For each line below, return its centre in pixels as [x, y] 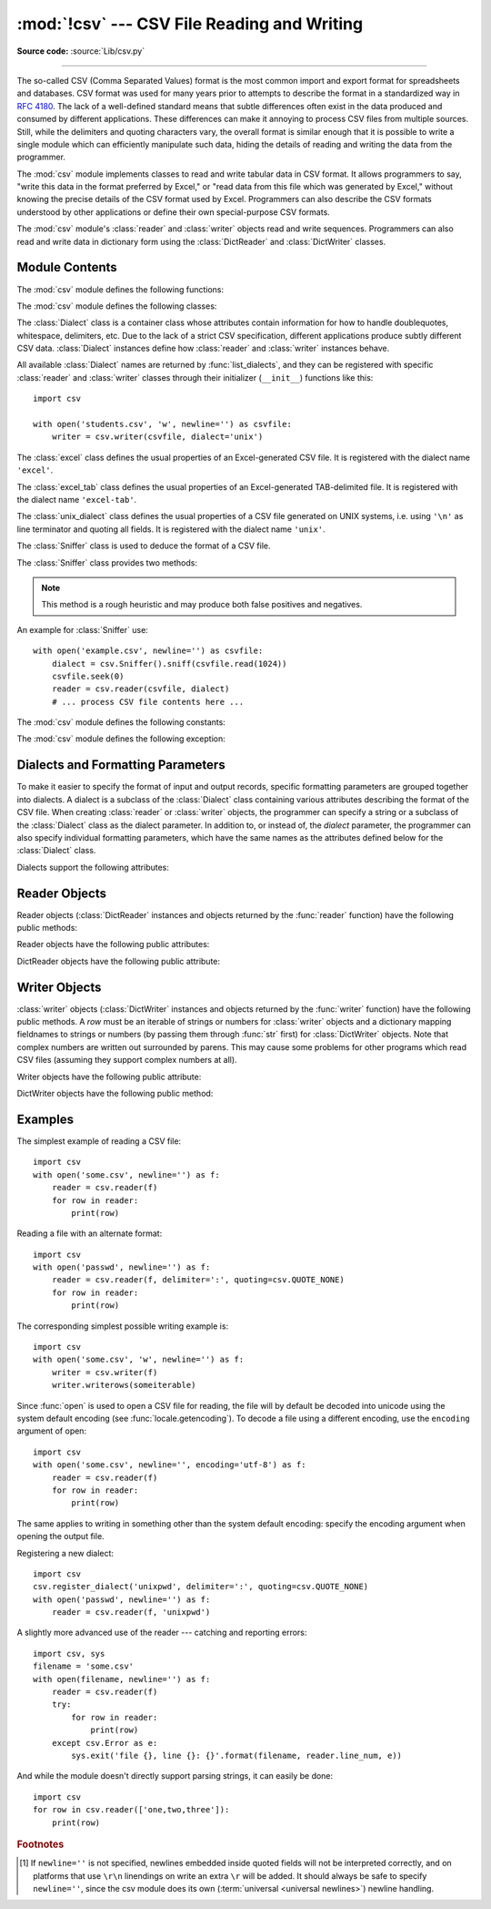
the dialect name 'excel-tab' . [77, 500]
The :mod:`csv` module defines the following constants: [121, 722]
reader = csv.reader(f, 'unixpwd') [131, 1613]
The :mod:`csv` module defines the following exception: [121, 739]
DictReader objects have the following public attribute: [119, 961]
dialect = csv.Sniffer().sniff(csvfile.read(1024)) [169, 664]
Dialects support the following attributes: [93, 867]
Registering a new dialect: [65, 1553]
